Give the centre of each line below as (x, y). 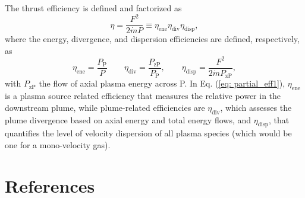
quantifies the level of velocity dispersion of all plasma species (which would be (148, 133)
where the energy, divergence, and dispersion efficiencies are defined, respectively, (152, 39)
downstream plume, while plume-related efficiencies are (105, 107)
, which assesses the (256, 107)
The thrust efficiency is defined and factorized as (93, 8)
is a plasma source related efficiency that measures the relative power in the (143, 96)
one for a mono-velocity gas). (58, 144)
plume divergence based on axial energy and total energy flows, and (128, 119)
